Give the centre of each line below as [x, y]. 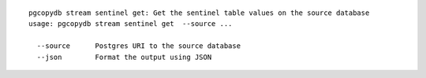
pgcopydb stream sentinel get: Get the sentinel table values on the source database [199, 13]
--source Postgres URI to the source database [138, 46]
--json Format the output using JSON [124, 57]
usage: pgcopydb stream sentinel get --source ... [131, 24]
